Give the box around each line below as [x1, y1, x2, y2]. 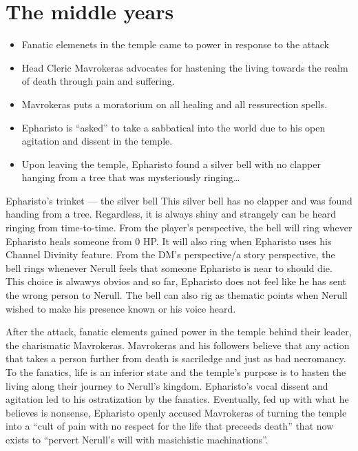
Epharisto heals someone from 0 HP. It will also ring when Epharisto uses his [6, 233, 332, 248]
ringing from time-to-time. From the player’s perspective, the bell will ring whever [6, 220, 352, 235]
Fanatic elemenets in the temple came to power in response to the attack [21, 37, 329, 52]
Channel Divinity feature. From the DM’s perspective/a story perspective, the [6, 247, 335, 262]
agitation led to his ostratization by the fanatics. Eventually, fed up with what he [6, 392, 349, 406]
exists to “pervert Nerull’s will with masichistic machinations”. [6, 432, 268, 446]
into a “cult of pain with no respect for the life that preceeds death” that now [6, 419, 334, 433]
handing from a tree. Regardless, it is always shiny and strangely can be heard [6, 207, 336, 221]
